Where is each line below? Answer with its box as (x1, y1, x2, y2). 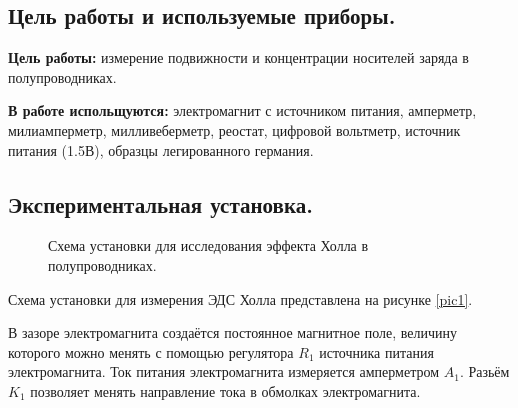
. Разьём (459, 361, 510, 382)
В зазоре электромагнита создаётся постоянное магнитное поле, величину (8, 322, 458, 343)
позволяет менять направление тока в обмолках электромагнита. (30, 380, 421, 401)
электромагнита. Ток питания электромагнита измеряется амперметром (8, 361, 440, 382)
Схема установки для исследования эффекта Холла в (48, 235, 369, 256)
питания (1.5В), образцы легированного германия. (8, 139, 314, 160)
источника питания (319, 341, 434, 362)
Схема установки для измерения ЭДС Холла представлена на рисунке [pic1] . (8, 288, 473, 309)
